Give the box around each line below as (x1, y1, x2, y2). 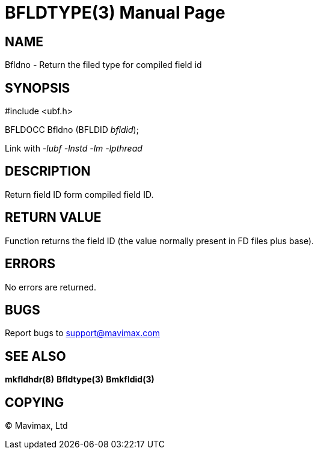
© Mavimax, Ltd (5, 420, 68, 431)
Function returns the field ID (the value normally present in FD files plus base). (5, 235, 314, 246)
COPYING (5, 394, 64, 410)
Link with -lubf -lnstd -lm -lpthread (5, 143, 142, 154)
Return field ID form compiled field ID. (5, 189, 154, 200)
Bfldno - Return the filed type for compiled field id (5, 60, 202, 70)
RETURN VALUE (5, 210, 102, 225)
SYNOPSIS (5, 80, 70, 96)
